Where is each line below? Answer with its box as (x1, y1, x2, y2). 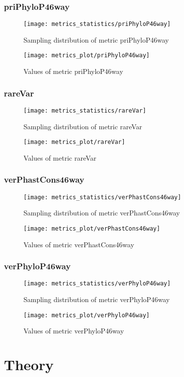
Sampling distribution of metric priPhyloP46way (23, 34, 169, 45)
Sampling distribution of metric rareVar (23, 121, 142, 131)
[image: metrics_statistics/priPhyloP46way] (23, 21, 171, 28)
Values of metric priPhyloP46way (23, 66, 123, 76)
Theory (4, 354, 54, 375)
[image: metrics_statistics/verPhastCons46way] (23, 193, 182, 201)
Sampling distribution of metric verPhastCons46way (23, 208, 180, 218)
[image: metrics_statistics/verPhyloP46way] (23, 280, 171, 287)
